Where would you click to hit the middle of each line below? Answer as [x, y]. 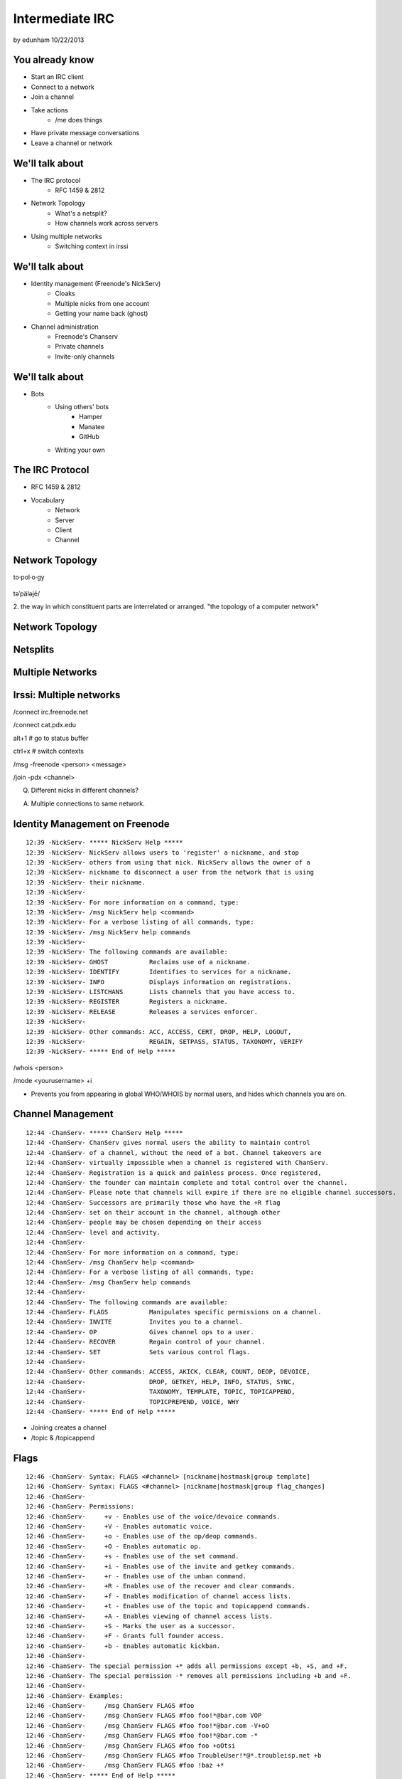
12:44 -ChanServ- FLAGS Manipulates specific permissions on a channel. [174, 1312]
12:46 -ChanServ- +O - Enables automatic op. [114, 1546]
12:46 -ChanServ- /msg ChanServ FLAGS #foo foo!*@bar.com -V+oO [147, 1725]
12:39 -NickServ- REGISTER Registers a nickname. [127, 1002]
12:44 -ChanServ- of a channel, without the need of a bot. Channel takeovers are [174, 1152]
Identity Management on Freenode [91, 824]
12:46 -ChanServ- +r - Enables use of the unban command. [136, 1576]
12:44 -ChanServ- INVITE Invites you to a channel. [134, 1322]
